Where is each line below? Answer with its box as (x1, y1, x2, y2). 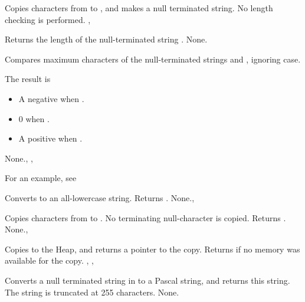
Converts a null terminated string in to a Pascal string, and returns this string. (5, 274, 290, 286)
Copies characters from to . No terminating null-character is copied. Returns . (5, 211, 286, 224)
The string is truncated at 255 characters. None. (5, 285, 179, 298)
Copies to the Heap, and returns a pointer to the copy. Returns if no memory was (5, 242, 300, 255)
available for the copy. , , (5, 254, 94, 267)
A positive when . (18, 132, 83, 145)
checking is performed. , (5, 13, 91, 25)
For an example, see (5, 172, 77, 184)
